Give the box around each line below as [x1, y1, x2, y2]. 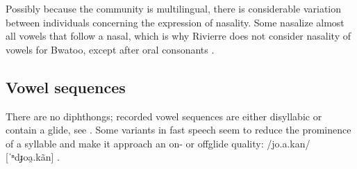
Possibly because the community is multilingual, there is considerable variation [6, 1, 341, 15]
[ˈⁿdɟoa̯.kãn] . [6, 150, 60, 164]
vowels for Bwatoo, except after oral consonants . [6, 42, 215, 56]
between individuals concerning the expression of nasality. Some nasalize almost [6, 15, 344, 29]
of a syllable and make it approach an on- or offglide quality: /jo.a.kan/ [6, 136, 310, 150]
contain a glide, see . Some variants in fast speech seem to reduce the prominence [6, 122, 351, 137]
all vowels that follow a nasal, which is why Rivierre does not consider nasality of [6, 29, 351, 43]
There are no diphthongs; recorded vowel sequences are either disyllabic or [6, 108, 322, 123]
